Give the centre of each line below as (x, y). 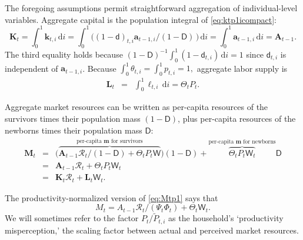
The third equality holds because (64, 54)
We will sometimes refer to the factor (72, 218)
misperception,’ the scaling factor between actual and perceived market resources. (152, 230)
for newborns (259, 141)
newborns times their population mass (74, 130)
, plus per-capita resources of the (237, 118)
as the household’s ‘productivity (226, 218)
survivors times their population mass (73, 118)
